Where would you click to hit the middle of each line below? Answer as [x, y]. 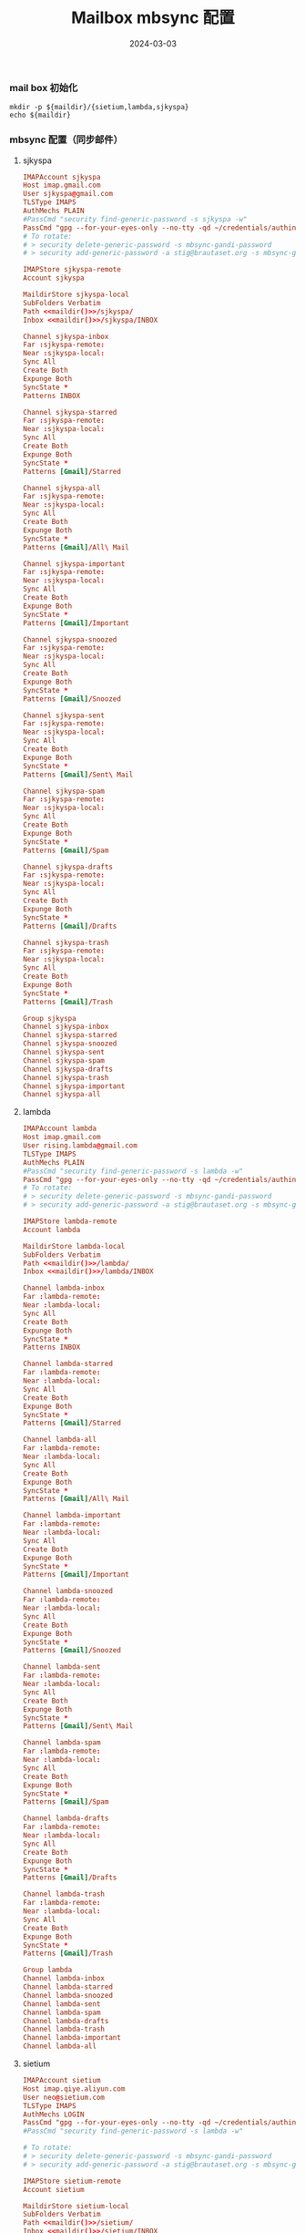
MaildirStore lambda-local [74, 1246]
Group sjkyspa [49, 1018]
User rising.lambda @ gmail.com [80, 1146]
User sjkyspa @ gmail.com [68, 194]
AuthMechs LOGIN [53, 2115]
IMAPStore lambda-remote [70, 1221]
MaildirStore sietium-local [76, 2206]
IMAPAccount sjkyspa [61, 177]
